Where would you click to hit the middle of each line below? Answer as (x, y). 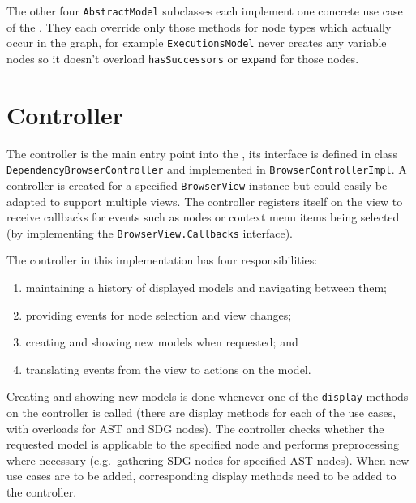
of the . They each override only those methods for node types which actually (199, 26)
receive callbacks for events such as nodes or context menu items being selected (203, 217)
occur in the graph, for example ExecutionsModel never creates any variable (197, 43)
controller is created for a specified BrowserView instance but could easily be (197, 185)
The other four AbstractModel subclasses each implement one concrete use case (205, 11)
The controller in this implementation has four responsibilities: (162, 260)
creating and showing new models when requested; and (162, 342)
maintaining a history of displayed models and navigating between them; (206, 288)
